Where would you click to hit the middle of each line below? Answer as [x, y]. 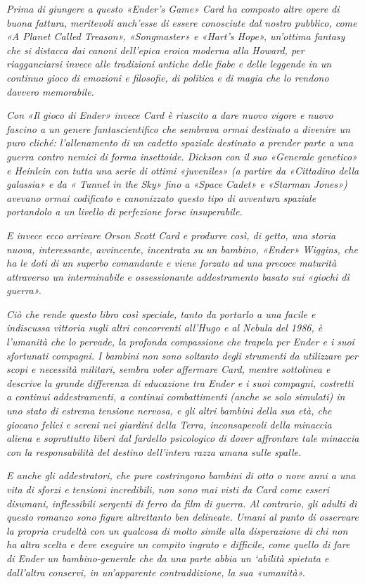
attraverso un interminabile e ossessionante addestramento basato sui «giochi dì [178, 276]
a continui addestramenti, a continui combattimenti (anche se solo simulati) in [176, 396]
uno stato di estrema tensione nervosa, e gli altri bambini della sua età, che [169, 411]
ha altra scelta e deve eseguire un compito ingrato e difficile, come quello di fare [178, 544]
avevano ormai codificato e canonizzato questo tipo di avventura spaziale [161, 197]
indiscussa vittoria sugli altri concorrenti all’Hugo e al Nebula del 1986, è [165, 328]
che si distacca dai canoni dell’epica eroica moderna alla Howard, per [155, 50]
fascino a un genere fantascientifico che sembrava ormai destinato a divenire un [178, 128]
